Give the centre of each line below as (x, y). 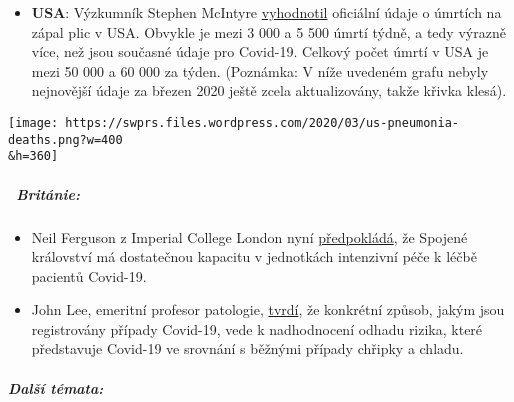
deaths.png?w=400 (65, 139)
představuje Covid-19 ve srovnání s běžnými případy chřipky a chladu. (247, 348)
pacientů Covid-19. (89, 275)
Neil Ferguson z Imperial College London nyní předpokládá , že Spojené (249, 236)
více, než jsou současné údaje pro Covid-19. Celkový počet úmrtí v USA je (260, 51)
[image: (33, 122)
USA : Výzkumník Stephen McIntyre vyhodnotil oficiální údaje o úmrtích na (266, 12)
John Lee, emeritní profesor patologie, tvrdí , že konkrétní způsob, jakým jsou (268, 309)
